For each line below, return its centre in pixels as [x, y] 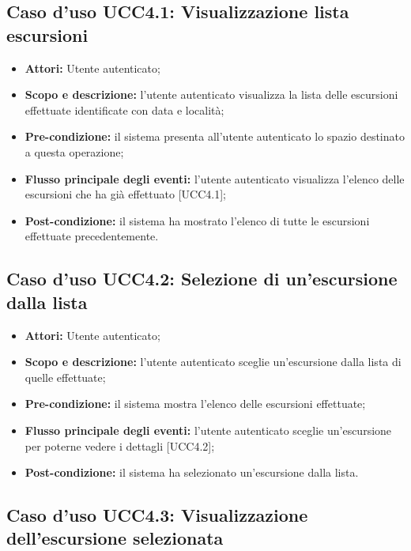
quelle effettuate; [65, 377]
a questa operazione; [74, 151]
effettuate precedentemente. [92, 236]
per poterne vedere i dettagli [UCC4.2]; [120, 445]
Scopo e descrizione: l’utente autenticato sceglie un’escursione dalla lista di [213, 362]
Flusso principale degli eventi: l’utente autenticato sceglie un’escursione [208, 430]
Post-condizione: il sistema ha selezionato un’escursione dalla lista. [192, 472]
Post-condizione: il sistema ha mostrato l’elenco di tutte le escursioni [197, 220]
